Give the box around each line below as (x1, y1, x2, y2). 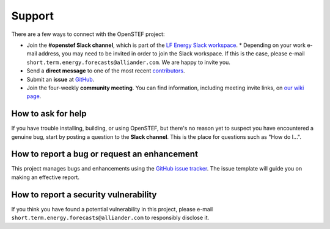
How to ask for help (11, 108, 87, 119)
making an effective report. (11, 174, 79, 181)
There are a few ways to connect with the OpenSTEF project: (11, 30, 165, 38)
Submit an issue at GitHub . (26, 76, 95, 83)
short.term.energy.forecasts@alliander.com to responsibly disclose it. (11, 214, 210, 222)
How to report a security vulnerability (11, 189, 157, 200)
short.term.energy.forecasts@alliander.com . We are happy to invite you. (26, 58, 230, 66)
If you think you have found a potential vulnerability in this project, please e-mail (11, 205, 213, 213)
